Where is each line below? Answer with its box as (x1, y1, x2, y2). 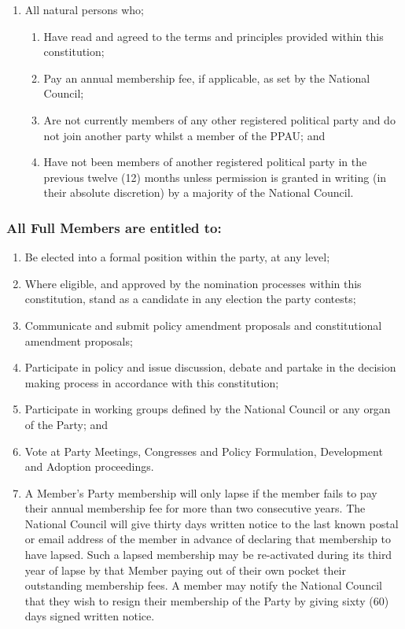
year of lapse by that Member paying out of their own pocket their (24, 561, 346, 578)
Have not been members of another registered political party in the (43, 154, 367, 170)
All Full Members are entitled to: (6, 217, 222, 237)
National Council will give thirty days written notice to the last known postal (24, 515, 399, 531)
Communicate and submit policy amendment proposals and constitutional (24, 316, 382, 333)
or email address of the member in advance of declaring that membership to (24, 531, 391, 547)
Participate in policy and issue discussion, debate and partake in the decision (24, 359, 396, 376)
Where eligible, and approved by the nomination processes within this (24, 275, 362, 291)
